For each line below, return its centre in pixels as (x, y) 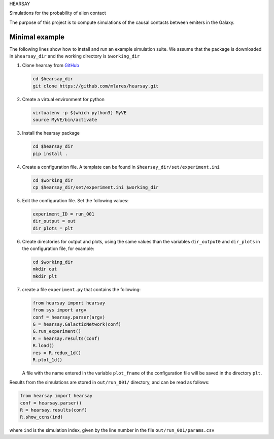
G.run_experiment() (57, 331)
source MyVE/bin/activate (65, 120)
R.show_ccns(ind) (42, 417)
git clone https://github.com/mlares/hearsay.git (96, 86)
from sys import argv (60, 310)
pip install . (50, 153)
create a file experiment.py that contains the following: (81, 289)
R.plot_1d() (48, 360)
